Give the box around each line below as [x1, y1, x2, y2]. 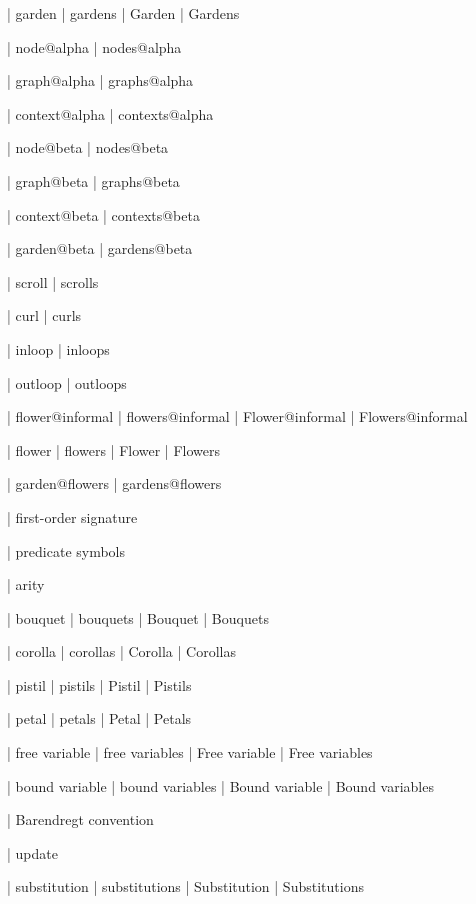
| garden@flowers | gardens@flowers [7, 473, 222, 494]
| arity [7, 574, 45, 595]
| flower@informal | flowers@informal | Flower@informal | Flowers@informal [7, 406, 468, 427]
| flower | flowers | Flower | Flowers [7, 439, 220, 460]
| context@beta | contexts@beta [7, 204, 200, 225]
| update [7, 842, 58, 863]
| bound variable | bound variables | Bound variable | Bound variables [7, 775, 434, 796]
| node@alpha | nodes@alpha [7, 36, 182, 57]
